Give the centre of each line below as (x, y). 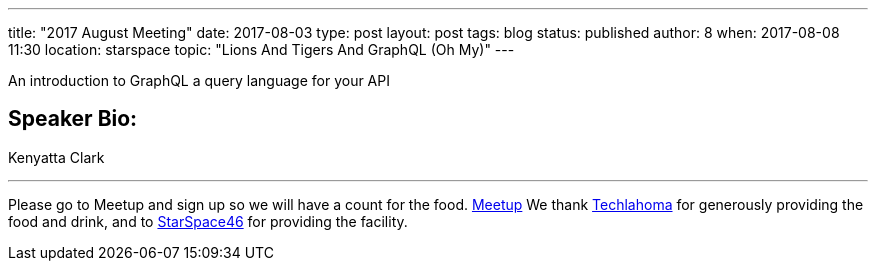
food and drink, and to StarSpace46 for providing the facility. (208, 221)
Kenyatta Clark (56, 157)
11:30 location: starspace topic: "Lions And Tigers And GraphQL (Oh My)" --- (261, 49)
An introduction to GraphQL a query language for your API (199, 80)
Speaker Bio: (73, 119)
